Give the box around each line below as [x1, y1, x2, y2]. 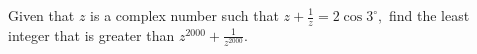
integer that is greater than [8, 24, 175, 45]
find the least [388, 5, 470, 25]
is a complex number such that [90, 5, 279, 25]
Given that [8, 5, 75, 25]
